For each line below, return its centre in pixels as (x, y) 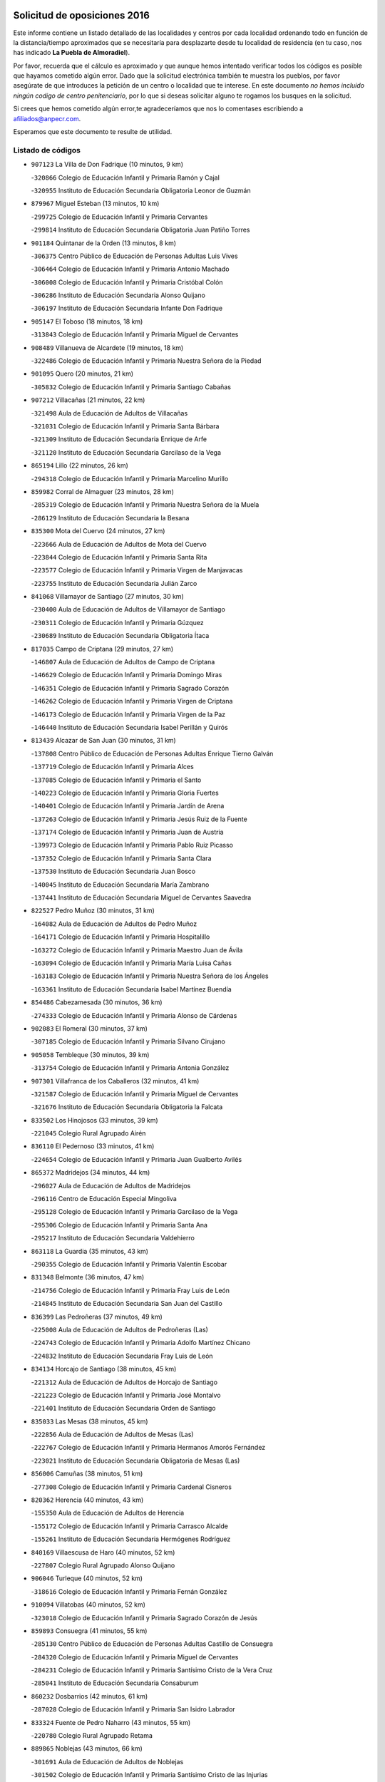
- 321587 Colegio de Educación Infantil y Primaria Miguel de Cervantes (135, 1093)
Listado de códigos (47, 150)
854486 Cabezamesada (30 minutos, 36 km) (97, 1002)
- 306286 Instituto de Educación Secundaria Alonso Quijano (118, 295)
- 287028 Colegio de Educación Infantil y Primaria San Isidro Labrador (133, 1709)
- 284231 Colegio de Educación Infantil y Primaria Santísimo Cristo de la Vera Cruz (152, 1670)
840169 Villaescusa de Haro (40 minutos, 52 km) (103, 1552)
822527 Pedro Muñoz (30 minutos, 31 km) (93, 911)
